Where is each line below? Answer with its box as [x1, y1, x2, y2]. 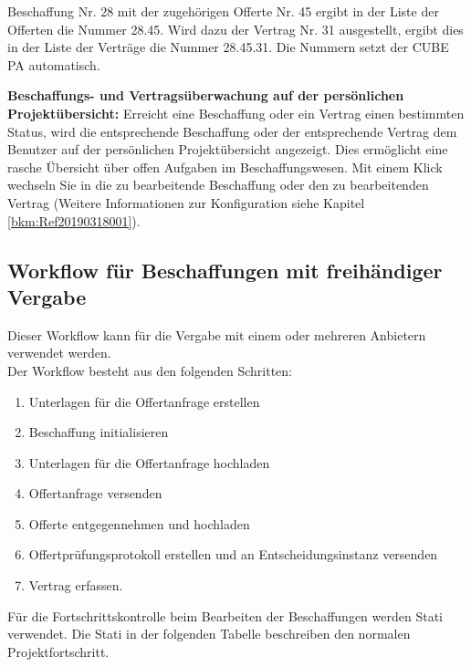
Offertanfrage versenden [28, 484, 162, 503]
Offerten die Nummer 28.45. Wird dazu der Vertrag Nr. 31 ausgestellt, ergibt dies [7, 19, 464, 38]
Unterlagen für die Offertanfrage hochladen [28, 453, 270, 472]
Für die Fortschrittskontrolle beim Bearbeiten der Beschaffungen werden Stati [7, 606, 443, 625]
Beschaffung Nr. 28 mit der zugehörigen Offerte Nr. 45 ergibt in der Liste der [7, 2, 439, 20]
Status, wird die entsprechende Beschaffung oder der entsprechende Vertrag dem [7, 121, 457, 141]
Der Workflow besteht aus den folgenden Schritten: [7, 360, 292, 380]
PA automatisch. [7, 55, 100, 74]
